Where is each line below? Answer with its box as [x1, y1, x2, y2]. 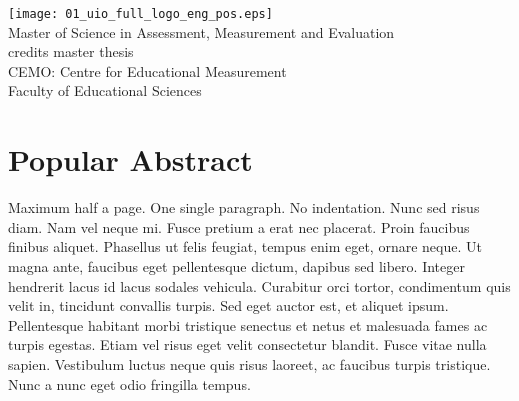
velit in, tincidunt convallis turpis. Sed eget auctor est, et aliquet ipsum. [8, 295, 449, 316]
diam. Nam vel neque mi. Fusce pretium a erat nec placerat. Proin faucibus [8, 216, 470, 237]
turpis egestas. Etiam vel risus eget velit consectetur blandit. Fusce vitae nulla [8, 334, 487, 355]
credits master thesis [8, 41, 134, 62]
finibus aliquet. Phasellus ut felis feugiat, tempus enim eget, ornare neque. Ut [8, 236, 482, 257]
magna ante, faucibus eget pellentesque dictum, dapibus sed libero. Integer [8, 255, 465, 276]
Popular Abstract [8, 139, 253, 180]
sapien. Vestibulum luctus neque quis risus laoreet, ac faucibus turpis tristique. [8, 353, 491, 374]
